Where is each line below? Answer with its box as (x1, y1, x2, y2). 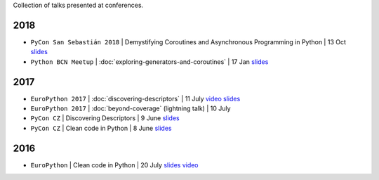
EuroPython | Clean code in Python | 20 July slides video (30, 160, 199, 169)
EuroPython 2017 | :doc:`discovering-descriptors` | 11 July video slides (30, 94, 241, 103)
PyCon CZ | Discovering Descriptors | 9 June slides (30, 114, 180, 122)
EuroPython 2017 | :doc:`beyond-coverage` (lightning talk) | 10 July (30, 104, 231, 112)
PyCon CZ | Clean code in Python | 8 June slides (30, 124, 172, 132)
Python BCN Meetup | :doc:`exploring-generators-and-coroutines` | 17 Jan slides (30, 57, 269, 66)
